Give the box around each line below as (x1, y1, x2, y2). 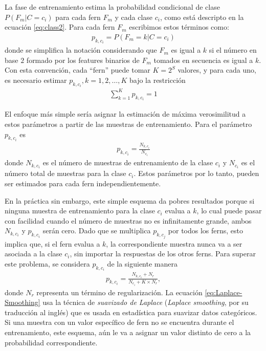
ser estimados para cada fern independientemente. (5, 178, 161, 188)
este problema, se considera (5, 258, 90, 269)
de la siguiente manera (107, 258, 178, 269)
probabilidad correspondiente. (5, 337, 98, 347)
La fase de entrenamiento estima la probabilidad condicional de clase (5, 2, 220, 12)
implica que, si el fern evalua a (5, 238, 100, 249)
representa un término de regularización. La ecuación (36, 287, 203, 297)
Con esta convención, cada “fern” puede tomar (5, 64, 150, 75)
